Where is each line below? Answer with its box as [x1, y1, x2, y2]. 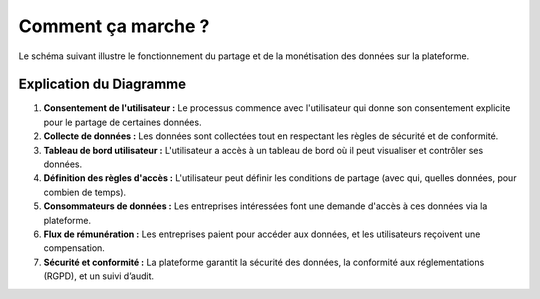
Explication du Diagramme [18, 76, 187, 93]
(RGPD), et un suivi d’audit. [43, 270, 155, 282]
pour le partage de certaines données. [43, 116, 202, 128]
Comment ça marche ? [18, 15, 210, 37]
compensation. [43, 242, 105, 254]
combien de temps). [43, 186, 127, 198]
